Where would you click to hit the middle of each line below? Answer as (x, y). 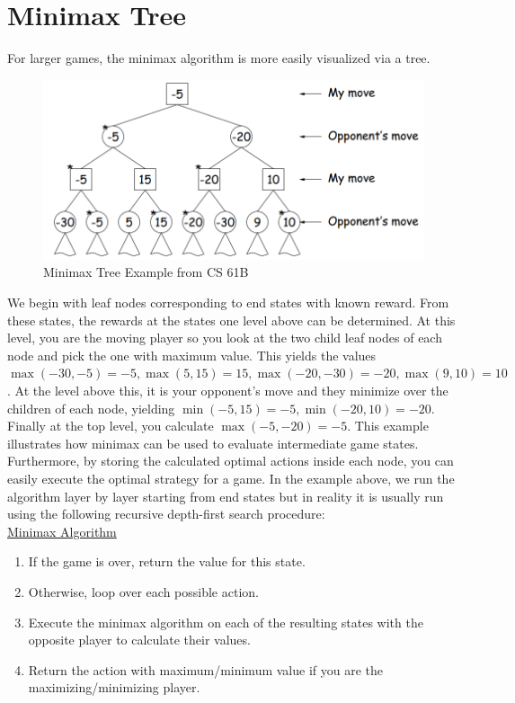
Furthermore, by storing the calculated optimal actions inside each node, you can (231, 461)
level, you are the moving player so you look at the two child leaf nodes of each (225, 338)
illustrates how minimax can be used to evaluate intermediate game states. (213, 443)
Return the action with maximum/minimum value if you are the (206, 669)
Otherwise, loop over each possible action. (143, 591)
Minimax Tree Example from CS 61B (146, 272)
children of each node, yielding (91, 408)
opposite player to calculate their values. (139, 640)
